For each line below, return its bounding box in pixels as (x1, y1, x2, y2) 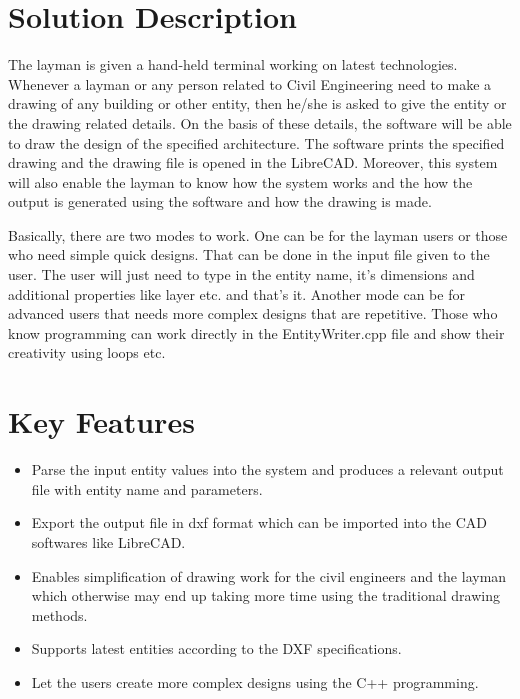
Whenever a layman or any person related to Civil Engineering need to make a (8, 73, 492, 94)
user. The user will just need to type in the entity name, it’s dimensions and (8, 264, 475, 285)
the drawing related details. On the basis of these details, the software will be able (8, 112, 512, 133)
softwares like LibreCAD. (31, 531, 186, 552)
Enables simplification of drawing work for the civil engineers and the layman (31, 565, 507, 586)
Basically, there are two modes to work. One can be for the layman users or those (8, 224, 508, 245)
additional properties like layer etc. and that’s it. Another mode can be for (8, 283, 465, 304)
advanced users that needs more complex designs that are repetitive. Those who (8, 303, 498, 324)
